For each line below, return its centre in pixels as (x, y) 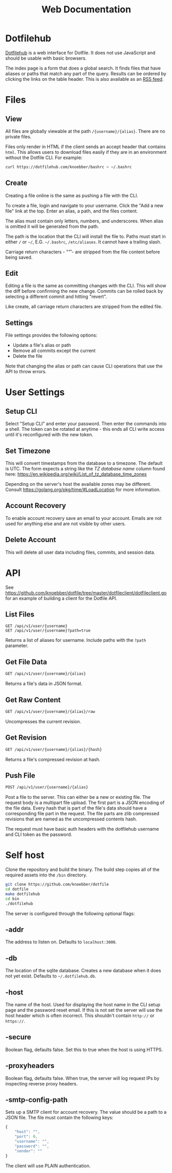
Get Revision (26, 738)
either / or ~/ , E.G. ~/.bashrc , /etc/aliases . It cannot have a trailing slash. (83, 242)
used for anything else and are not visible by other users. (65, 523)
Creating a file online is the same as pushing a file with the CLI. (72, 195)
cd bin (12, 899)
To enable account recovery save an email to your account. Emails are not (83, 518)
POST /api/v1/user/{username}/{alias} (47, 787)
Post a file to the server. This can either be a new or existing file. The (78, 797)
